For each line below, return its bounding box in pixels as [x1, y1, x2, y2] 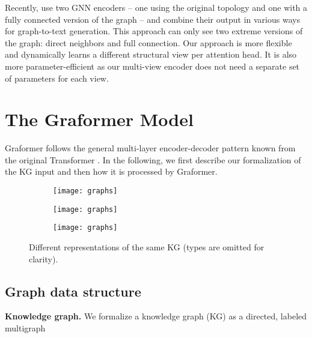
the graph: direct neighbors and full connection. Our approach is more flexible [5, 36, 292, 49]
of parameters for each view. [5, 71, 109, 84]
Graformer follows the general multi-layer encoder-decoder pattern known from [5, 142, 296, 154]
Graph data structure [5, 282, 141, 300]
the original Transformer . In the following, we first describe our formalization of [5, 153, 301, 166]
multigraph [5, 322, 46, 334]
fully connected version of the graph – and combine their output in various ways [5, 13, 301, 25]
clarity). [29, 252, 58, 265]
